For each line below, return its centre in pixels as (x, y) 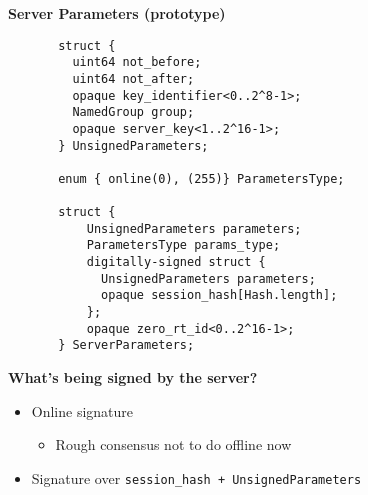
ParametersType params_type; (183, 245)
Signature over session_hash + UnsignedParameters (196, 477)
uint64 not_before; (137, 62)
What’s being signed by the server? (133, 377)
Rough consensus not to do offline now (173, 444)
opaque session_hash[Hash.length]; (219, 295)
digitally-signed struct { (176, 262)
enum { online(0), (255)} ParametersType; (201, 178)
